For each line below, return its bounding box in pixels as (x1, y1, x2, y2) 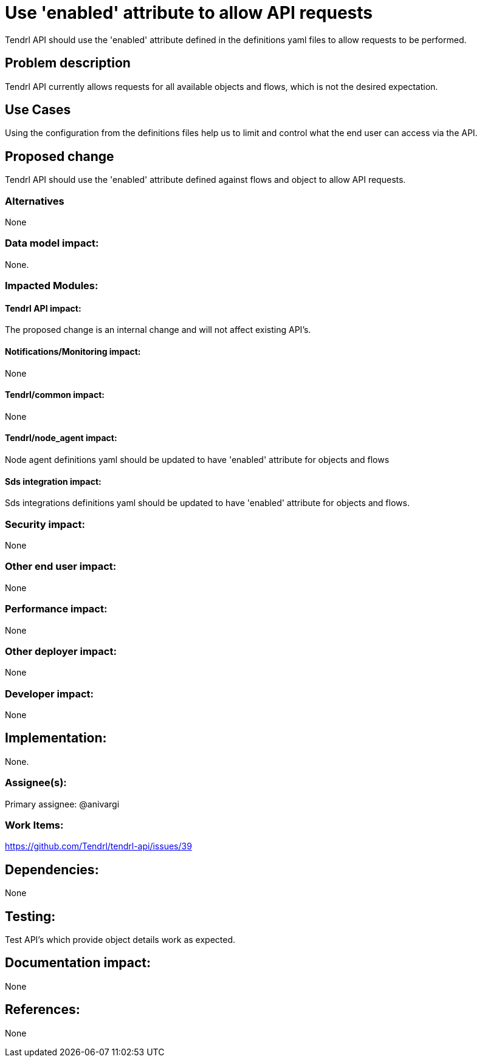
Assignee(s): (5, 776, 67, 789)
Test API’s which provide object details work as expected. (5, 934, 235, 945)
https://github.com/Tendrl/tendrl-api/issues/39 (5, 841, 192, 852)
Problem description (5, 55, 131, 71)
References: (5, 1002, 80, 1018)
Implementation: (5, 730, 107, 746)
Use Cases (5, 102, 71, 118)
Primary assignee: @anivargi (5, 798, 120, 809)
